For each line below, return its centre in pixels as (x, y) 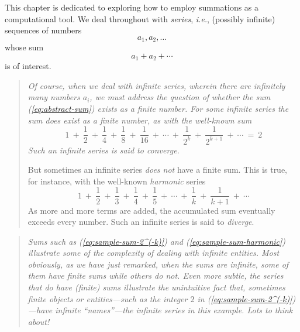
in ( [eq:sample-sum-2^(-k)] (245, 298)
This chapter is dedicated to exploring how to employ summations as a (132, 7)
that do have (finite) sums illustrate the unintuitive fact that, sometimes (156, 287)
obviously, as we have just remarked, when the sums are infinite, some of (158, 264)
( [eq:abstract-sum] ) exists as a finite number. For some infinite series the (158, 109)
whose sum (24, 47)
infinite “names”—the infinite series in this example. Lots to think (174, 310)
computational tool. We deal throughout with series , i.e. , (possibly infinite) (140, 18)
